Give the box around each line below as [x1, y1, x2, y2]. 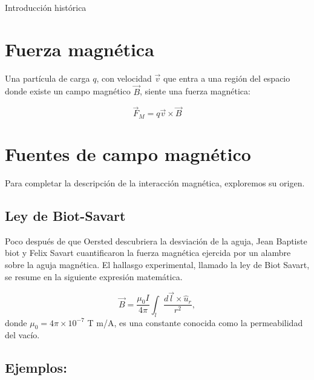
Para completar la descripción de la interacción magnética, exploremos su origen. [5, 176, 305, 189]
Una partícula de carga [5, 71, 90, 84]
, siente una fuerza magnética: [140, 85, 250, 97]
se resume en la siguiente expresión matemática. [5, 270, 183, 283]
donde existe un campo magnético [5, 85, 131, 97]
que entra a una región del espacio [163, 71, 290, 84]
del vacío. [5, 329, 40, 341]
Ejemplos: [5, 358, 67, 377]
